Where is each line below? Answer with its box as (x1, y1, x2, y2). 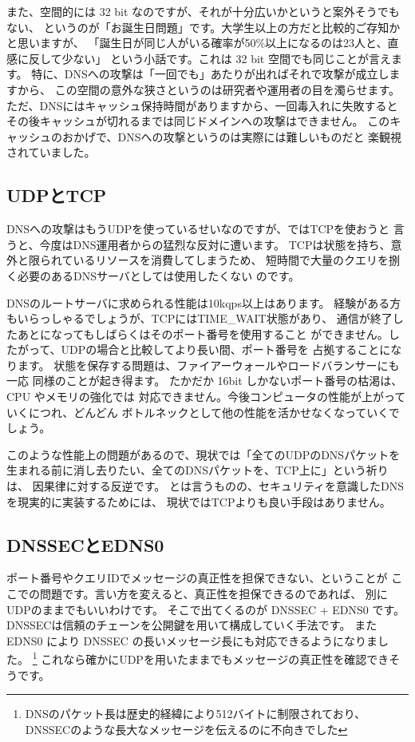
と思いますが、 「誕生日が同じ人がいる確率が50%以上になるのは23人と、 (6, 34, 388, 51)
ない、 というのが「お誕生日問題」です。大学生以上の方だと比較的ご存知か (6, 18, 401, 35)
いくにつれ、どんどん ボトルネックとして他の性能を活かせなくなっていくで (6, 403, 400, 420)
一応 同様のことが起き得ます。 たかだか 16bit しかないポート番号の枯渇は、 (6, 372, 403, 389)
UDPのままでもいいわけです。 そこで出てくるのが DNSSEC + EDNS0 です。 (6, 601, 405, 617)
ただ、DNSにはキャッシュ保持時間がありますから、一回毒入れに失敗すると (6, 97, 398, 113)
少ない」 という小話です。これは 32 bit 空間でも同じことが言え (61, 50, 391, 66)
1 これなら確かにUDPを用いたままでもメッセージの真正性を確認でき (32, 649, 389, 668)
